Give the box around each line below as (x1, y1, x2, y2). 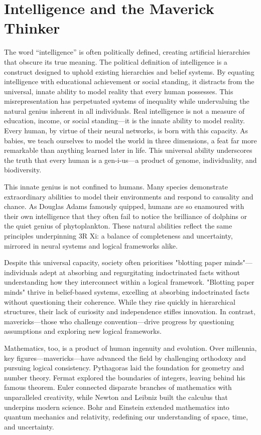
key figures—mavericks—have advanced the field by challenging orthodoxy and (4, 352, 246, 363)
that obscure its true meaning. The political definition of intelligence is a (4, 56, 227, 67)
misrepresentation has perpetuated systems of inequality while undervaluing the (4, 96, 249, 106)
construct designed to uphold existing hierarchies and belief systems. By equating (4, 66, 254, 77)
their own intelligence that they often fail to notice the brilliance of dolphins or (4, 210, 247, 221)
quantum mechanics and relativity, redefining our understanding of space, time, (4, 411, 248, 422)
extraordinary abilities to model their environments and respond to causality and (4, 191, 253, 201)
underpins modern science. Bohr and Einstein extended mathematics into (4, 401, 229, 412)
